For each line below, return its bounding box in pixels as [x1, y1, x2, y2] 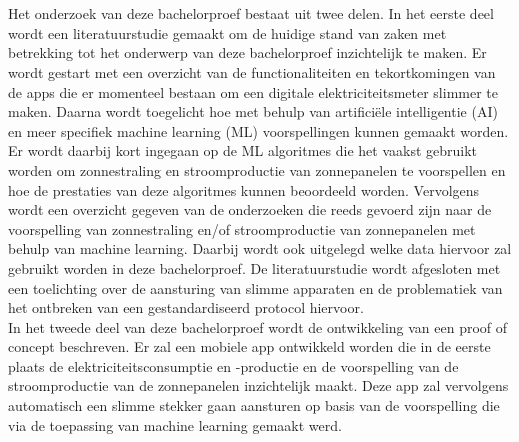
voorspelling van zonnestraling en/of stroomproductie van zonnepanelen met [8, 218, 476, 239]
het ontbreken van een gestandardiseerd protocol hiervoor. [8, 297, 364, 318]
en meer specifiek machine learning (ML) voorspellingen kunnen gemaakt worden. [8, 120, 509, 141]
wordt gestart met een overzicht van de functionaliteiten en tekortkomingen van [8, 61, 496, 82]
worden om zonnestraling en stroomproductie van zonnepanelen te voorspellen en [8, 159, 506, 180]
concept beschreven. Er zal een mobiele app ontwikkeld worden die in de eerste [8, 336, 491, 357]
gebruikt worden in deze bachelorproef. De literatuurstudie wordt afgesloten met [8, 257, 501, 278]
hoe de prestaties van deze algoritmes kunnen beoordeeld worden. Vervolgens [8, 179, 480, 200]
